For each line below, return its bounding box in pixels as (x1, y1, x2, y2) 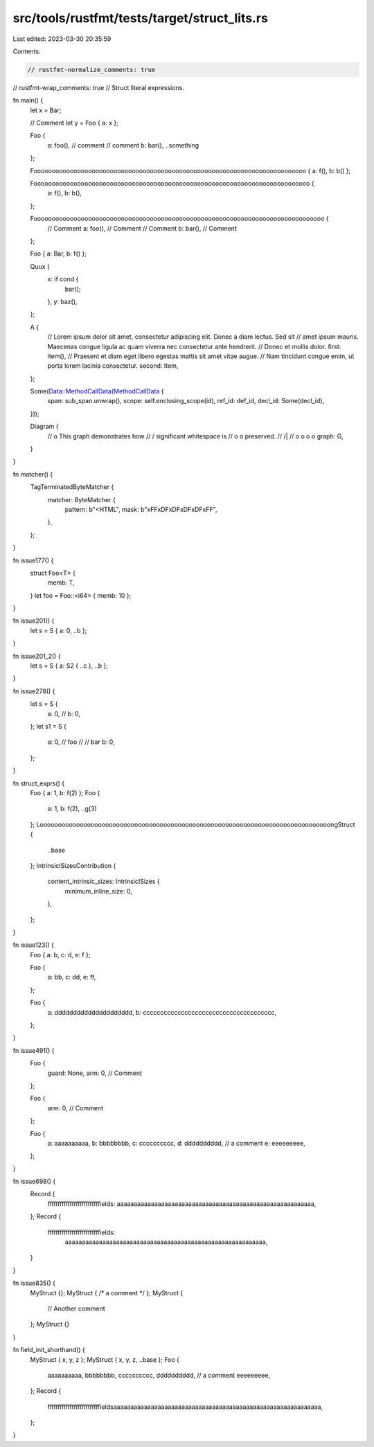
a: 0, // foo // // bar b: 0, (47, 738, 115, 746)
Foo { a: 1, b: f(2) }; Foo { (30, 788, 100, 797)
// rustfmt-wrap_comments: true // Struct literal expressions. (12, 83, 185, 91)
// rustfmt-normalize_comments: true (27, 66, 156, 73)
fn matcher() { (12, 470, 53, 478)
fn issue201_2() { (12, 652, 62, 660)
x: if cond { (47, 275, 79, 283)
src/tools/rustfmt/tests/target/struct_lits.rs (12, 10, 268, 26)
